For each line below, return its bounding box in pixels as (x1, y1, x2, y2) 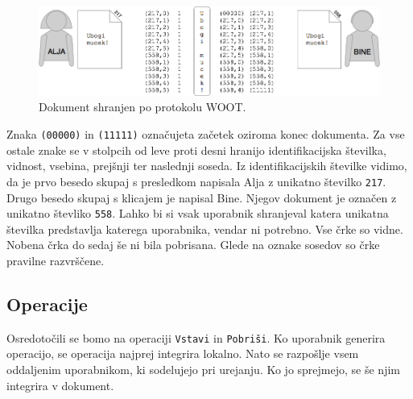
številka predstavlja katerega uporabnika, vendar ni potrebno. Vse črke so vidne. (6, 220, 403, 237)
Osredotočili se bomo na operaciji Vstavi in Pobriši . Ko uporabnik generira (6, 329, 386, 346)
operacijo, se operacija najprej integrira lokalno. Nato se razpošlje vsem (6, 345, 359, 362)
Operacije (6, 291, 88, 316)
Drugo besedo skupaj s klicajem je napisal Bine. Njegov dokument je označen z (6, 189, 397, 206)
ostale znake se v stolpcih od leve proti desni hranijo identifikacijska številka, (6, 141, 386, 158)
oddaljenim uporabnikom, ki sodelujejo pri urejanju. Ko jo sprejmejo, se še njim (6, 361, 400, 378)
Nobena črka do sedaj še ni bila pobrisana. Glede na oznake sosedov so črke (6, 236, 380, 253)
